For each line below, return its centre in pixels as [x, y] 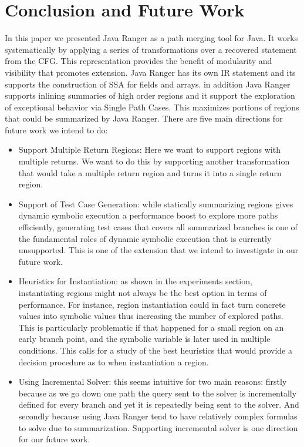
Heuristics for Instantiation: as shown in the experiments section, [135, 281]
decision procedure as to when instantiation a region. [114, 362]
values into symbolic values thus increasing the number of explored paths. [151, 316]
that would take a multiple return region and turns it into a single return [150, 172]
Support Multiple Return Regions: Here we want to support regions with [149, 149]
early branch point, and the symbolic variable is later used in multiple [144, 339]
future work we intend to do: [56, 130]
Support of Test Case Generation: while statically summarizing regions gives [156, 204]
